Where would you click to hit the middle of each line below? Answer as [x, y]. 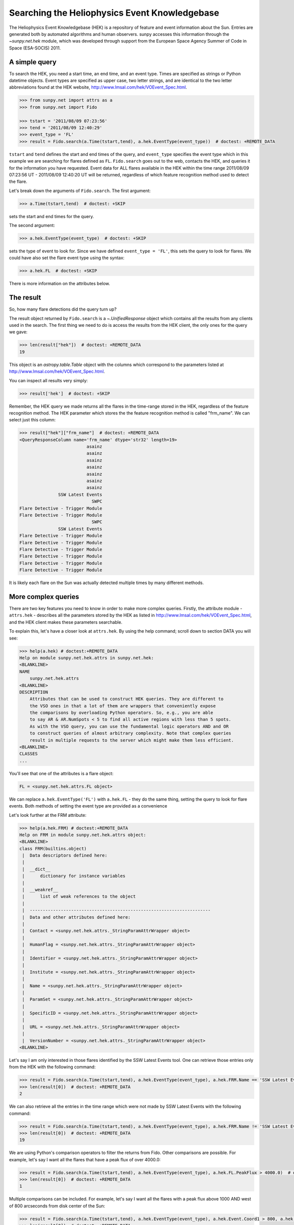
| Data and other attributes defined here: [76, 917]
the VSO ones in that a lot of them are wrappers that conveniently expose [123, 706]
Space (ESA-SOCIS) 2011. [35, 48]
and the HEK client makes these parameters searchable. [66, 622]
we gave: [18, 332]
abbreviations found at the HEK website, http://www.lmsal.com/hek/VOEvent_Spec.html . [98, 87]
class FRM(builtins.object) [53, 848]
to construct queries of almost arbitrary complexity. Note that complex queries [130, 733]
